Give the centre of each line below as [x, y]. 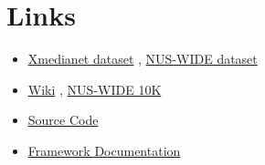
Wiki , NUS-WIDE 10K [95, 89]
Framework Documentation [104, 150]
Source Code [63, 120]
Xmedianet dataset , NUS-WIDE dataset [143, 59]
